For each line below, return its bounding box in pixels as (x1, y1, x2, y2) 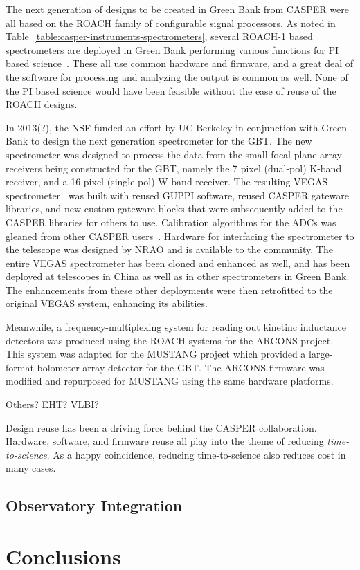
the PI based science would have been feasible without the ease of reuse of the (6, 83, 336, 98)
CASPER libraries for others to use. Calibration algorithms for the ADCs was (6, 214, 336, 229)
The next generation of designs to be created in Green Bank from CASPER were (6, 2, 349, 16)
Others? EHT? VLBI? (6, 397, 99, 412)
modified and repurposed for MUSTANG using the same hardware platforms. (6, 374, 334, 388)
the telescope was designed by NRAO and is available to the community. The (6, 242, 333, 257)
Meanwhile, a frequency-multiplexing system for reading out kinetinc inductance (6, 320, 346, 334)
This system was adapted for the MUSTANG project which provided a (6, 347, 306, 361)
